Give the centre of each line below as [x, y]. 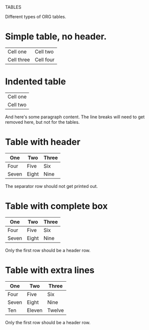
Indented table [36, 82]
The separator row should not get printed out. [52, 186]
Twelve [56, 310]
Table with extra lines [50, 270]
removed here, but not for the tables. [42, 122]
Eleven [35, 310]
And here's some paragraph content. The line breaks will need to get [75, 117]
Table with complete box [56, 206]
